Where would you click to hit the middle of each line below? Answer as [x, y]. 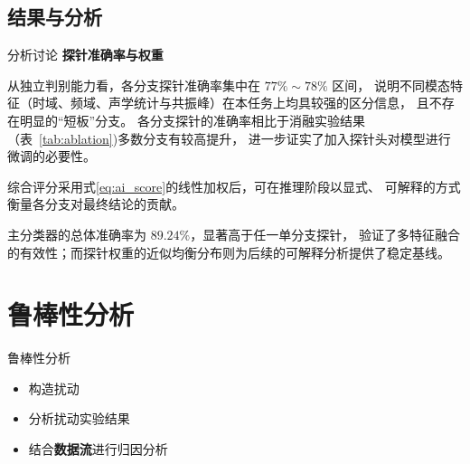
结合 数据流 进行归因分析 [98, 449]
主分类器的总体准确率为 [77, 234]
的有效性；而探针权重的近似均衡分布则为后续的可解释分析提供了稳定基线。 [229, 252]
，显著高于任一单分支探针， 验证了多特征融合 [325, 234]
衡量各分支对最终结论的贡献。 [96, 204]
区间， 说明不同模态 [391, 85]
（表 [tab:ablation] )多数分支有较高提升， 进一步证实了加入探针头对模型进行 [229, 138]
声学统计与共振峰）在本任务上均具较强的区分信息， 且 [268, 103]
